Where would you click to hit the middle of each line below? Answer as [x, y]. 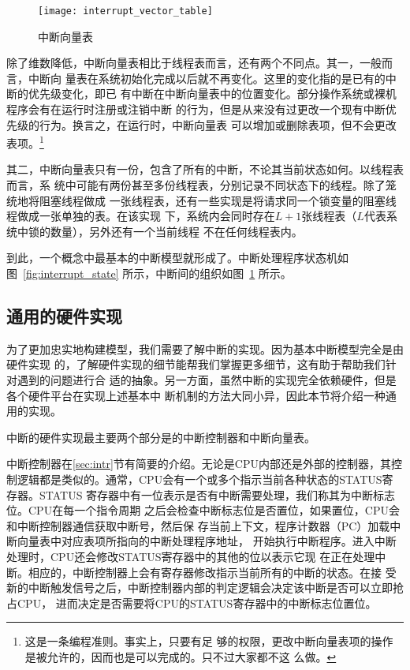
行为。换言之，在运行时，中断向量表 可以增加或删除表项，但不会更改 [218, 124]
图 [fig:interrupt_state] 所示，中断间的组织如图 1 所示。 [149, 273]
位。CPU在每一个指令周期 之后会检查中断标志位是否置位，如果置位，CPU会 [203, 510]
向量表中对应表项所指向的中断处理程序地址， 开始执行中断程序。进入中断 [207, 541]
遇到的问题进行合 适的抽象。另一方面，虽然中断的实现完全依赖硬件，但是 [207, 380]
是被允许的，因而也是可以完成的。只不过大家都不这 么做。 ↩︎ [181, 656]
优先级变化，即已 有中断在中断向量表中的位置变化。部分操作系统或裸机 [212, 94]
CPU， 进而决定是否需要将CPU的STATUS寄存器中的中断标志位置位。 [197, 603]
